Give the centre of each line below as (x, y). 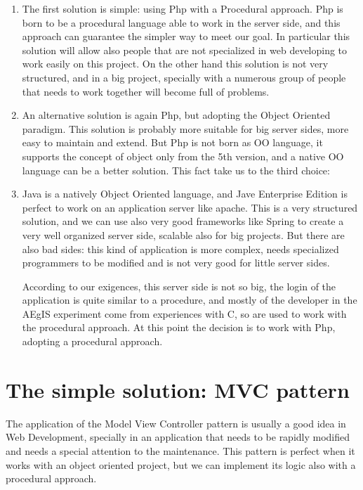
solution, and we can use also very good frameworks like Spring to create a (183, 221)
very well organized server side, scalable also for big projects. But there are (183, 234)
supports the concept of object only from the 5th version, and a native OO (183, 156)
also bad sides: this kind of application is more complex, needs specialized (180, 249)
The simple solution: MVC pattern (178, 389)
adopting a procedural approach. (92, 341)
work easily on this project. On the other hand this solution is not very (175, 64)
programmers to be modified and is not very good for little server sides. (176, 263)
